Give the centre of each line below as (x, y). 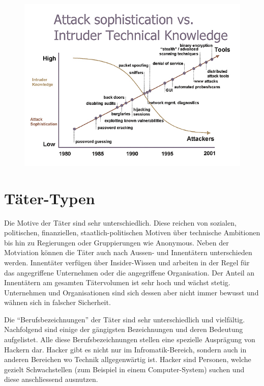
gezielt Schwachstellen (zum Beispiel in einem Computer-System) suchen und (124, 369)
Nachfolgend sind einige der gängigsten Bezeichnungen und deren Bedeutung (124, 329)
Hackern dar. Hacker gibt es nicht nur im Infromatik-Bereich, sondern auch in (125, 349)
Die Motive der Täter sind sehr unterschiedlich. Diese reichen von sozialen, (120, 222)
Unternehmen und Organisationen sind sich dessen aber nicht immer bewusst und (131, 292)
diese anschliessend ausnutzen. (51, 379)
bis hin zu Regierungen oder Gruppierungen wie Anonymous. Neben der (116, 242)
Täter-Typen (50, 198)
